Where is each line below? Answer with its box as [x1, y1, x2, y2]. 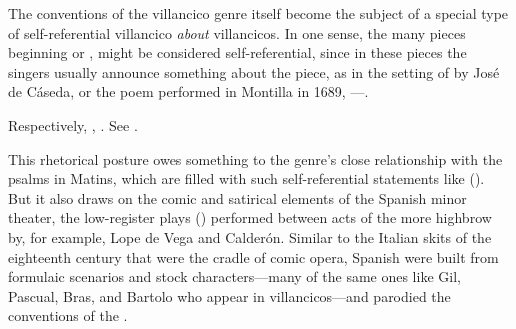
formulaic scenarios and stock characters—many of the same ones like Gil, [8, 266, 461, 287]
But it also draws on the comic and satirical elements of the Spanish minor [8, 187, 467, 208]
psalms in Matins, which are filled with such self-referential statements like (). [8, 168, 485, 189]
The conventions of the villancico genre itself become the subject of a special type [8, 3, 509, 23]
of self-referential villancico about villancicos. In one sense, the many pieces [8, 22, 466, 43]
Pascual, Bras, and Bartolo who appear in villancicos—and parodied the [8, 285, 451, 306]
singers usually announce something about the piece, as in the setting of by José [8, 61, 500, 82]
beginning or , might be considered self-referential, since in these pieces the [8, 42, 467, 63]
